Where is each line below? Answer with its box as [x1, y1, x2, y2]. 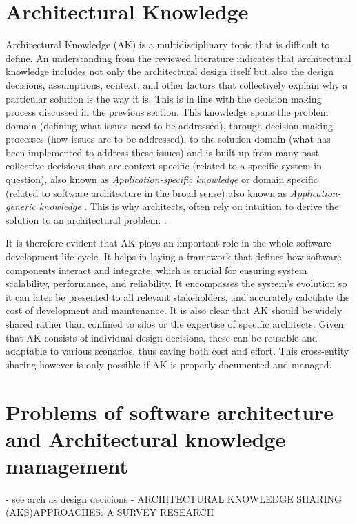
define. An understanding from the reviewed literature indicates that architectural [6, 50, 351, 65]
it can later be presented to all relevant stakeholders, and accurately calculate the [6, 289, 350, 304]
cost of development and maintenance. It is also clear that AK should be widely [6, 303, 343, 317]
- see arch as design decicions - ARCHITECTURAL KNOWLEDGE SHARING [6, 491, 342, 505]
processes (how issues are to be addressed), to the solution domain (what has [6, 132, 331, 146]
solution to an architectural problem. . [6, 212, 167, 227]
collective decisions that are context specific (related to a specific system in [6, 158, 322, 173]
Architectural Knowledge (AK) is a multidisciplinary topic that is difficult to [6, 37, 330, 52]
